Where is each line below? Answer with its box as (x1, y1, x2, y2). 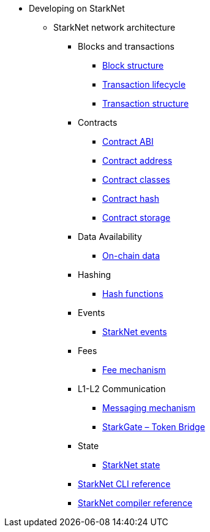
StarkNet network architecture (53, 22, 176, 33)
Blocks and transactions (78, 41, 174, 52)
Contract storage (102, 212, 171, 223)
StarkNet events (102, 326, 167, 337)
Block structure (102, 60, 164, 71)
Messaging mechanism (102, 403, 196, 413)
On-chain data (102, 250, 160, 261)
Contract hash (102, 193, 159, 204)
